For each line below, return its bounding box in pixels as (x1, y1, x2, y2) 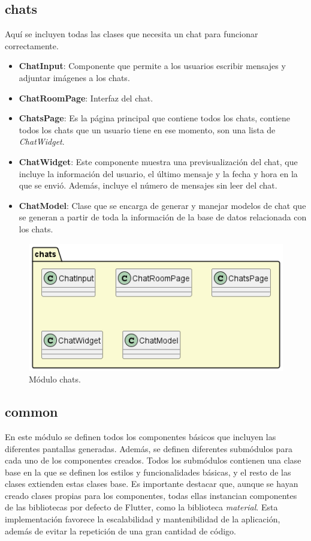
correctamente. (5, 39, 59, 52)
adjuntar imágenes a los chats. (19, 71, 130, 83)
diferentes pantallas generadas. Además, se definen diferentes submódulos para (5, 442, 292, 455)
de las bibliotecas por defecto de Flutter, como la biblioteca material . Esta (5, 501, 278, 513)
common (5, 402, 58, 421)
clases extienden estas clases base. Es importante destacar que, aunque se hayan (5, 477, 298, 490)
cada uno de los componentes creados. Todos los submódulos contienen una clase (5, 454, 301, 467)
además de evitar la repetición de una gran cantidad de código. (5, 524, 236, 537)
